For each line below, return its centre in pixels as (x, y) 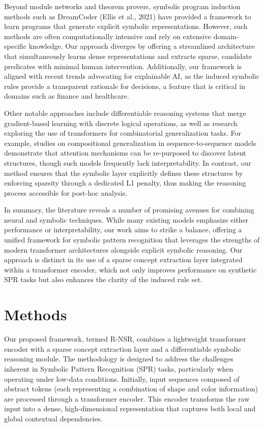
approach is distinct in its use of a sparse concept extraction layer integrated (123, 260)
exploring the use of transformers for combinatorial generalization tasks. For (123, 133)
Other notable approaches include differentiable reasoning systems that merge (125, 113)
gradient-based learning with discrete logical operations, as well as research (121, 123)
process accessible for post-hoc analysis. (66, 192)
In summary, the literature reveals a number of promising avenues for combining (129, 210)
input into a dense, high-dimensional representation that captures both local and (130, 408)
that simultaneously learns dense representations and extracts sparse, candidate (128, 56)
